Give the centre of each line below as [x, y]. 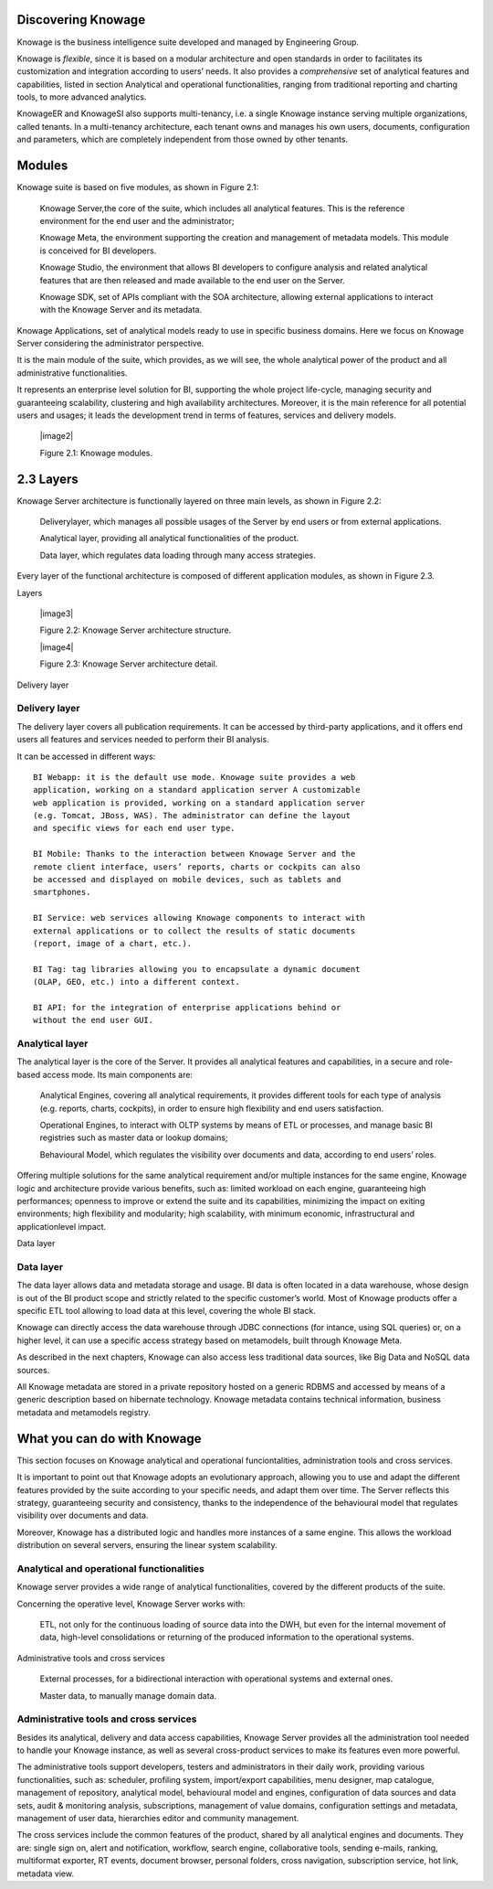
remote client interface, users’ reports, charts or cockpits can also [197, 867]
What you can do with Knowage [109, 1439]
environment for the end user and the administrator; [137, 220]
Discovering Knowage [81, 20]
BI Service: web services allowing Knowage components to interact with [199, 918]
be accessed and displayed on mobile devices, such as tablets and [187, 880]
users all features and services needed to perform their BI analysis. [143, 740]
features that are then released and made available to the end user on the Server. [193, 280]
